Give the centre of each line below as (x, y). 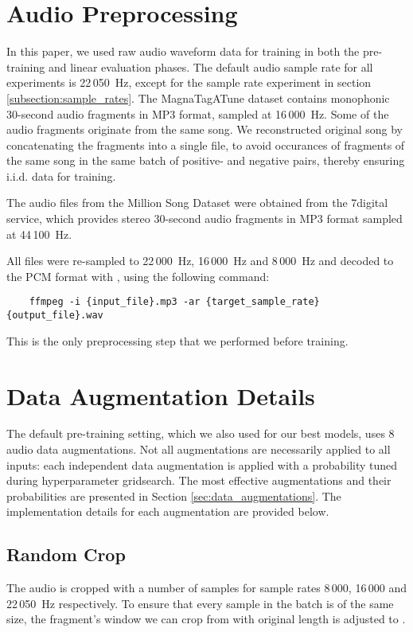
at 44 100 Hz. (39, 234)
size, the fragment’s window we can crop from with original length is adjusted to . (206, 619)
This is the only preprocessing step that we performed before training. (177, 340)
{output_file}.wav (55, 316)
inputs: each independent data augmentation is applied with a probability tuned (202, 464)
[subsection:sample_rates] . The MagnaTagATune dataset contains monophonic (198, 98)
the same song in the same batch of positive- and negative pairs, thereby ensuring (206, 160)
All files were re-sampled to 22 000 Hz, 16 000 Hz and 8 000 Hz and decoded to (200, 261)
